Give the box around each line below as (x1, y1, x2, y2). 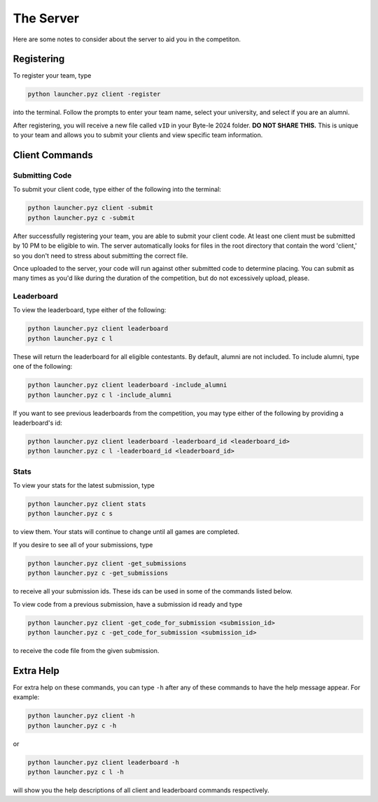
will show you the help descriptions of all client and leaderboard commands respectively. (13, 786, 269, 794)
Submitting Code (13, 170, 72, 180)
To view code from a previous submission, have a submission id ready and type (13, 600, 243, 608)
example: (13, 693, 40, 701)
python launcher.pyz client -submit (27, 204, 154, 212)
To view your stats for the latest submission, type (13, 481, 155, 490)
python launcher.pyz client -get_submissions (27, 559, 187, 567)
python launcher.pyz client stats (27, 500, 146, 508)
